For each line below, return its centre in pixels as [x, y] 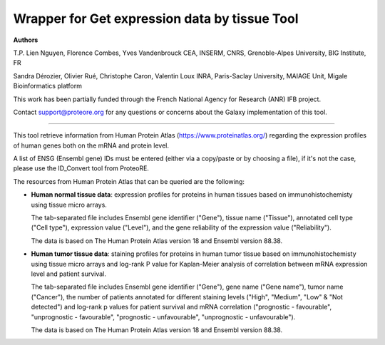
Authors [26, 40]
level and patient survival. [68, 274]
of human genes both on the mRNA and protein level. [91, 145]
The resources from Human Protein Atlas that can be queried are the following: [129, 181]
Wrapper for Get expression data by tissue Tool [156, 19]
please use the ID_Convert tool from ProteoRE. [81, 168]
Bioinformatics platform [47, 86]
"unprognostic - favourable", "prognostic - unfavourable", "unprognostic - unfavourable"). [163, 316]
